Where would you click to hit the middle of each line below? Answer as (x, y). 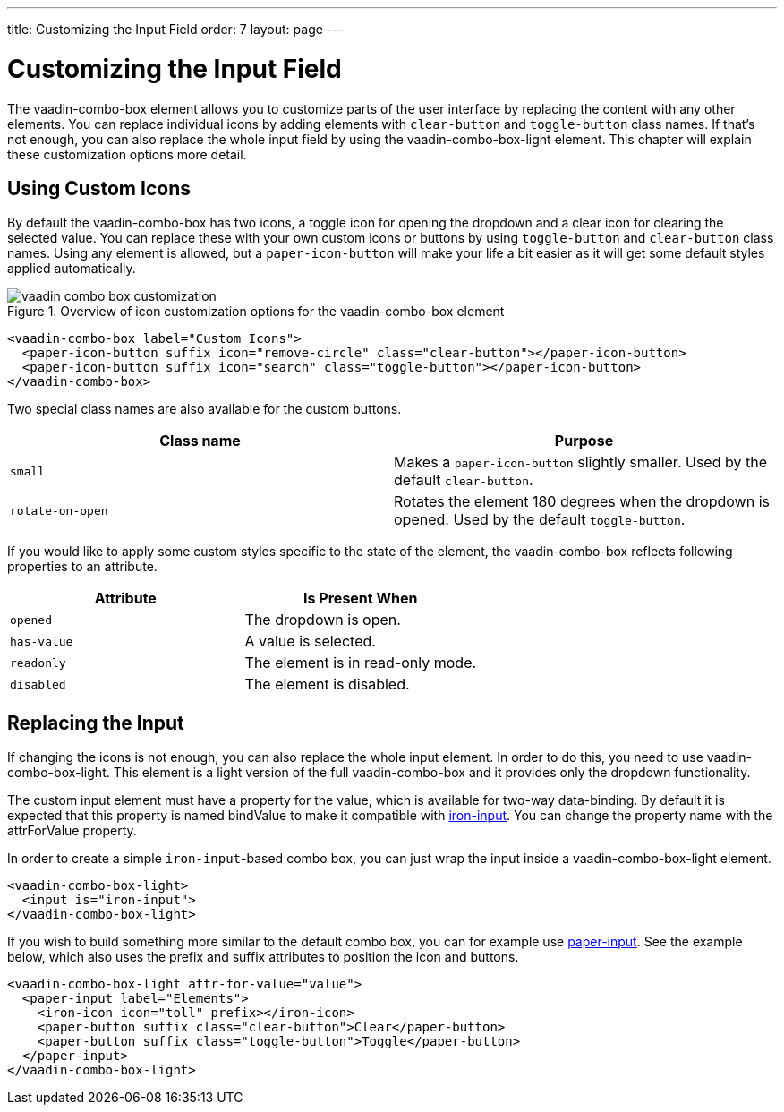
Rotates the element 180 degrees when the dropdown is (582, 502)
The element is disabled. (327, 684)
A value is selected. (310, 642)
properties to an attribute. (82, 567)
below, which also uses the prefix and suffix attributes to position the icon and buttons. (263, 957)
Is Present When (361, 599)
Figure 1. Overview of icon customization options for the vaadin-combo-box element (256, 312)
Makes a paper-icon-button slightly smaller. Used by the (580, 462)
